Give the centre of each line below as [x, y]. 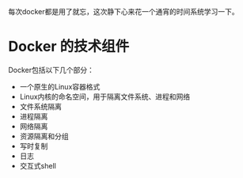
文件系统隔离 [40, 106]
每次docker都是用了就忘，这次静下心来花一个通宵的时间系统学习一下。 [123, 11]
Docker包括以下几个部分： [51, 70]
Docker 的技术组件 [69, 47]
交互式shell [38, 165]
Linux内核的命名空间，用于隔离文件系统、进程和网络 [105, 97]
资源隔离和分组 [44, 136]
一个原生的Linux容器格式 [60, 86]
